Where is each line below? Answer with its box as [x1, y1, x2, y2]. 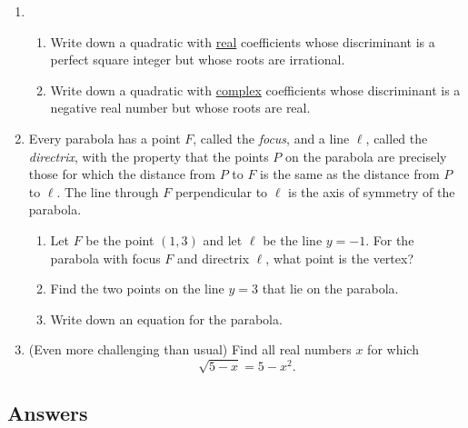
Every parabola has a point [28, 128, 181, 147]
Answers [7, 398, 88, 426]
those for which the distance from [28, 164, 215, 184]
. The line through [56, 182, 159, 201]
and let [203, 230, 243, 249]
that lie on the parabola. [262, 279, 399, 298]
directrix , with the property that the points [28, 146, 269, 165]
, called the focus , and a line [193, 128, 350, 147]
